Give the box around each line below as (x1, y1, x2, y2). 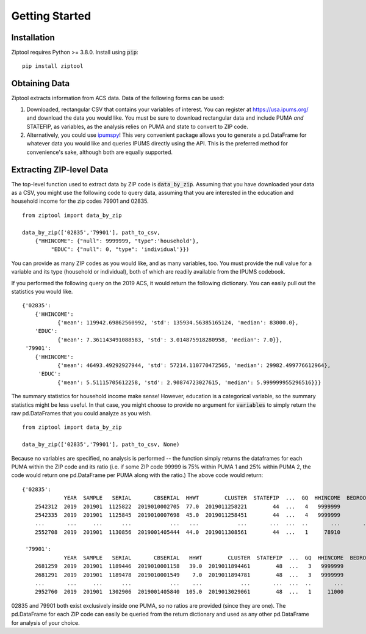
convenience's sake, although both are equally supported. (26, 148, 173, 156)
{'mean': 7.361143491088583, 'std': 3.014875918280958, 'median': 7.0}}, (57, 336, 283, 343)
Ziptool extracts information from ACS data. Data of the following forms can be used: (11, 95, 224, 102)
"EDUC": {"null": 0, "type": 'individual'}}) (51, 246, 190, 253)
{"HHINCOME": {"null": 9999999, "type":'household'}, (34, 237, 199, 244)
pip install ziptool (22, 63, 84, 70)
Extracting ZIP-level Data (11, 164, 109, 175)
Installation (11, 32, 55, 43)
